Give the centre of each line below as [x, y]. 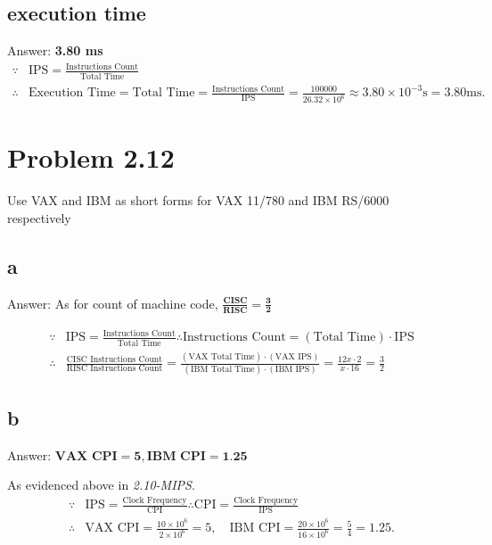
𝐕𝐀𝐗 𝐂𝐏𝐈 [86, 456]
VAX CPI [112, 528]
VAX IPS [293, 356]
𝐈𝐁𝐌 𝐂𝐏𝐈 [176, 456]
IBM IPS [292, 370]
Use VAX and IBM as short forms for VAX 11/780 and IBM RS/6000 [198, 200]
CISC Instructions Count [115, 359]
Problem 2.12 [91, 157]
